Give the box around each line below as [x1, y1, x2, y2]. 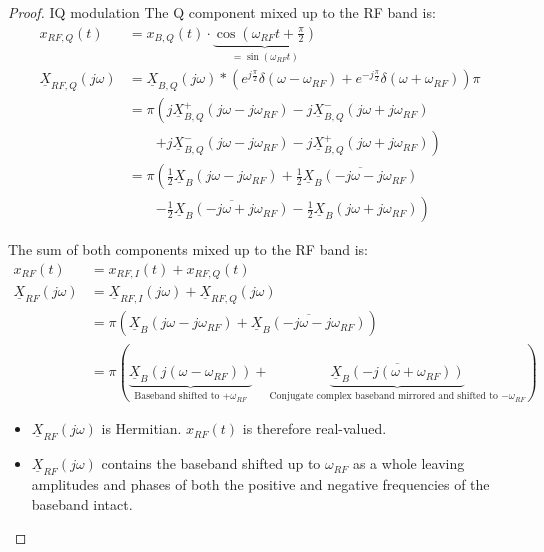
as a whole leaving [352, 453, 465, 474]
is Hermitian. [101, 418, 182, 439]
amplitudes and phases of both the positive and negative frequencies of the [31, 474, 490, 495]
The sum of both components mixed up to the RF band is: [8, 239, 368, 260]
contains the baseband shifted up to [101, 453, 321, 474]
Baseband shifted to [134, 391, 220, 402]
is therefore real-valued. [242, 418, 387, 439]
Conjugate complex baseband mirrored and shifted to [269, 391, 498, 402]
